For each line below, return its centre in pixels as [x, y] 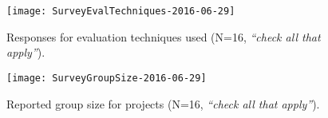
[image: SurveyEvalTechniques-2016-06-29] [121, 11]
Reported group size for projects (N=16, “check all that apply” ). [163, 103]
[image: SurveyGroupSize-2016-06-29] [107, 78]
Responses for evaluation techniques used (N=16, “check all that [164, 36]
